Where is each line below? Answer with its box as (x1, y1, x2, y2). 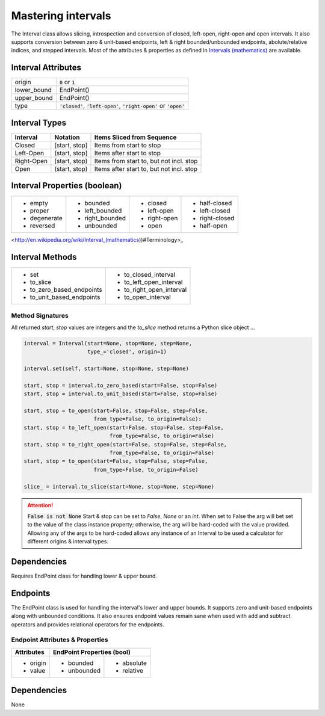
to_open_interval (123, 293, 171, 301)
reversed (29, 221, 55, 230)
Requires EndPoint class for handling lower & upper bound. (11, 572, 158, 579)
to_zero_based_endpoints (29, 286, 102, 294)
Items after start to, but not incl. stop (94, 164, 198, 173)
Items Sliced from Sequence (94, 133, 177, 141)
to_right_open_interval (123, 286, 187, 294)
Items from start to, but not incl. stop (94, 156, 198, 165)
